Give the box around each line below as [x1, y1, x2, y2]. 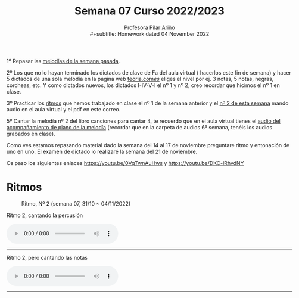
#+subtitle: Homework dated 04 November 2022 [89, 30, 210, 37]
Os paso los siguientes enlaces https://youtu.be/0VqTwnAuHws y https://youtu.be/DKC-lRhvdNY [7, 159, 244, 166]
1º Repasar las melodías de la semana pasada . [7, 57, 120, 64]
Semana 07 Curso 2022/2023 [74, 4, 225, 18]
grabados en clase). [7, 130, 55, 137]
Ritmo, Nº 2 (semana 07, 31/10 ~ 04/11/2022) [21, 200, 131, 207]
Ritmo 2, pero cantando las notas [7, 254, 88, 261]
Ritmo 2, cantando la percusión [7, 212, 83, 219]
